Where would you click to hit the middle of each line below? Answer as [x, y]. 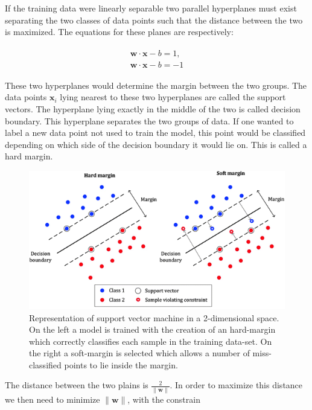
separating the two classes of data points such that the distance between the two [154, 20]
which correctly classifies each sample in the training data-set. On [151, 341]
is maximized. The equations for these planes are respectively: [119, 32]
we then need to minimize [53, 399]
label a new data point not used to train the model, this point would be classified [155, 133]
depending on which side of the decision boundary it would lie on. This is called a [156, 144]
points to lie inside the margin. [121, 364]
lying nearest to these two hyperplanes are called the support [173, 97]
